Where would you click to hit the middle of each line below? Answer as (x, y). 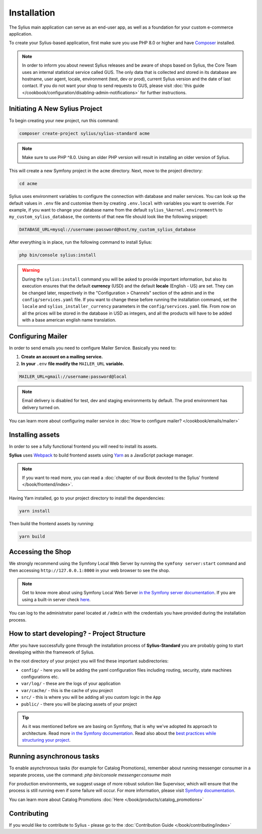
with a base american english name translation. (69, 320)
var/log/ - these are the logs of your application (71, 684)
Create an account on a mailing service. (62, 357)
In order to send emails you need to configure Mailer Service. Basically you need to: (93, 348)
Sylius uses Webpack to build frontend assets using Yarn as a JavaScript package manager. (101, 455)
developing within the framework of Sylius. (52, 652)
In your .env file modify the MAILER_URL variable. (73, 364)
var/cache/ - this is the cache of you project (67, 690)
